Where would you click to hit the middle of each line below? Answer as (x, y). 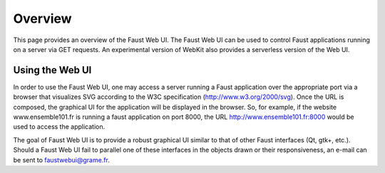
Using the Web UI (52, 70)
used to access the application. (59, 127)
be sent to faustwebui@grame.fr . (62, 159)
